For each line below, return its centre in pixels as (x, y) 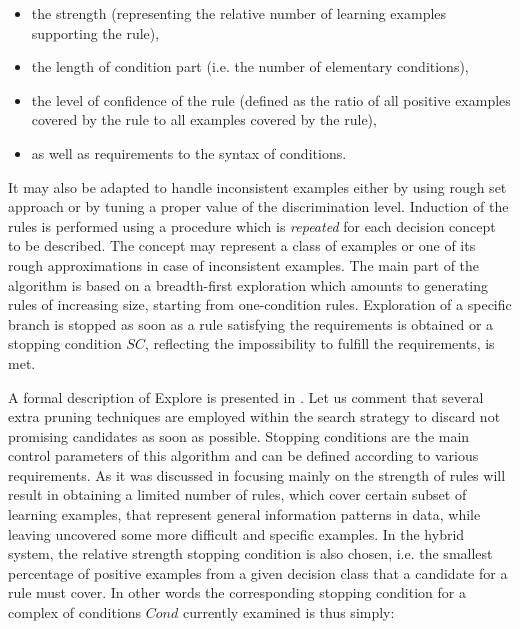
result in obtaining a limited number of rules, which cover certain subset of (237, 494)
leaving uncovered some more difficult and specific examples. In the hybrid (236, 533)
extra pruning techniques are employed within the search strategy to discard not (254, 416)
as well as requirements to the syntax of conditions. (189, 152)
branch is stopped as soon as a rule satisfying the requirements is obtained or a (251, 323)
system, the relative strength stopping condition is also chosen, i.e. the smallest (250, 553)
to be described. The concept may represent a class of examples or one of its (242, 245)
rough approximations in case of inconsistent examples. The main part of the (244, 264)
